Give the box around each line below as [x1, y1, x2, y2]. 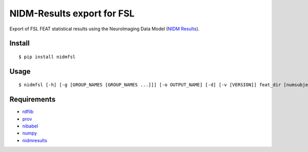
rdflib [22, 108, 34, 115]
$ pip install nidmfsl [18, 54, 76, 60]
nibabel [22, 123, 38, 129]
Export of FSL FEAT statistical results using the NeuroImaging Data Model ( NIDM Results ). [9, 26, 200, 32]
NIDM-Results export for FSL [9, 8, 135, 19]
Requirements [9, 95, 56, 104]
